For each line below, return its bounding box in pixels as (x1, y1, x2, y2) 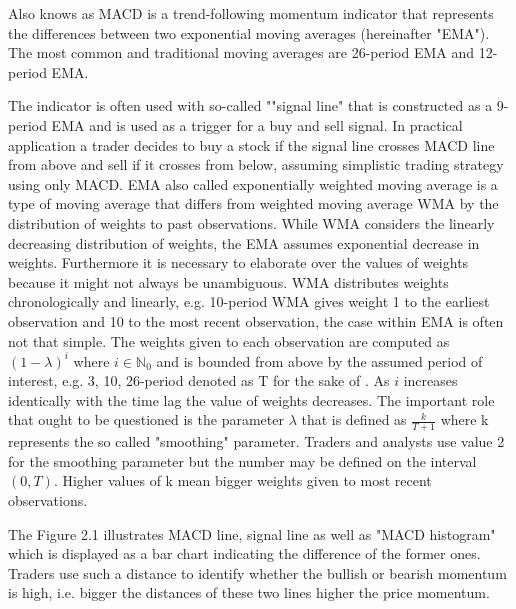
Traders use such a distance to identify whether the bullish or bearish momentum (8, 562, 507, 583)
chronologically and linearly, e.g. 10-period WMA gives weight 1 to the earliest (8, 291, 490, 312)
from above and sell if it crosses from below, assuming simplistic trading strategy (8, 154, 504, 175)
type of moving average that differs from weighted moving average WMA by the (8, 193, 499, 214)
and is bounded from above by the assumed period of (156, 350, 483, 371)
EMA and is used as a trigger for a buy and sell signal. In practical (51, 114, 463, 135)
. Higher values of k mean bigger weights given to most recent (53, 470, 432, 491)
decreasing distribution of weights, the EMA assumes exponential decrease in (8, 232, 480, 253)
